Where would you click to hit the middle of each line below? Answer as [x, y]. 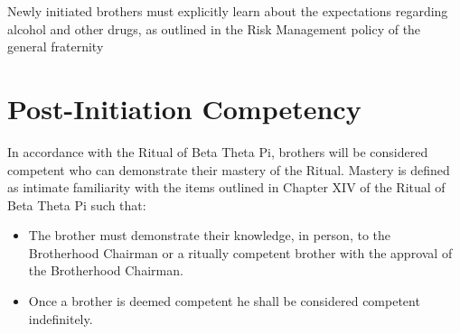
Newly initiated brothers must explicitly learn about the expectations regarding [228, 11]
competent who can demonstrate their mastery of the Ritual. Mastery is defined [229, 169]
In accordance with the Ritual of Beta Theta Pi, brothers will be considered [218, 151]
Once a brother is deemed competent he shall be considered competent [224, 301]
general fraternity [56, 46]
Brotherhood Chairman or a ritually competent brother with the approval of [240, 252]
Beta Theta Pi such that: [77, 204]
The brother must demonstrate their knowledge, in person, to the [209, 235]
